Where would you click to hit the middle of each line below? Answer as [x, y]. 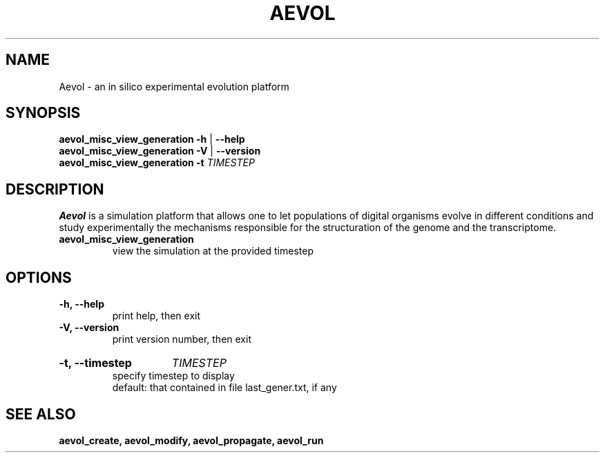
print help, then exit [156, 316]
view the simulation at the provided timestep [213, 251]
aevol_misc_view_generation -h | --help [152, 139]
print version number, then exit [182, 339]
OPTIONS [39, 277]
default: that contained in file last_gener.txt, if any [224, 388]
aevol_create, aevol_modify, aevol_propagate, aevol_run [191, 440]
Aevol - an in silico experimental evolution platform [174, 86]
